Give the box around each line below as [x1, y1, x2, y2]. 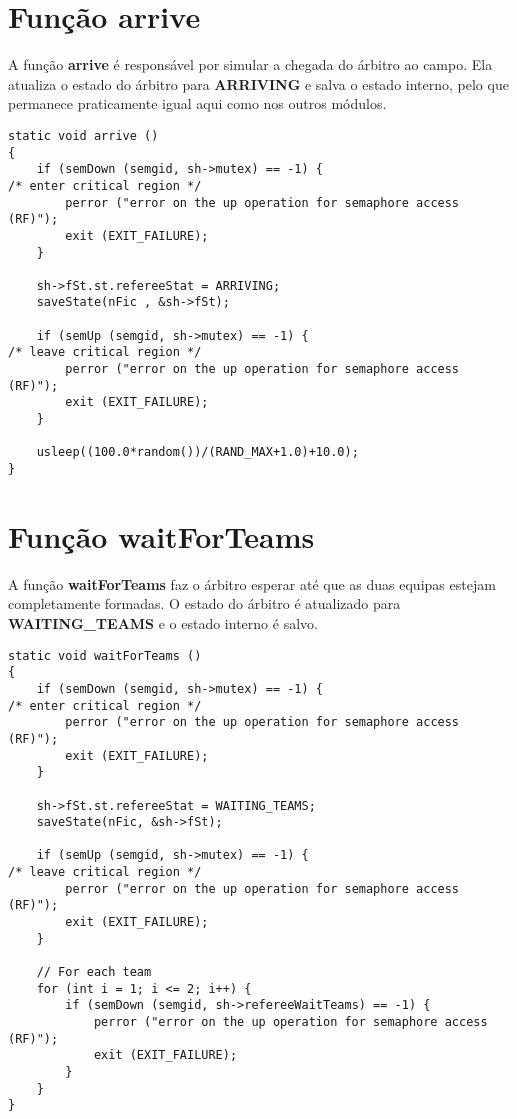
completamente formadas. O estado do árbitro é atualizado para [8, 593, 401, 614]
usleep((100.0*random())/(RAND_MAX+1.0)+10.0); [36, 445, 359, 460]
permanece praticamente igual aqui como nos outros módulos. [8, 93, 387, 114]
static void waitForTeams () [8, 648, 202, 663]
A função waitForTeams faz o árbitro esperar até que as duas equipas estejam [8, 573, 496, 594]
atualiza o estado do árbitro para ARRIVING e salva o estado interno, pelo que [8, 73, 509, 94]
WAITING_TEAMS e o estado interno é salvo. [8, 613, 318, 633]
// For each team [36, 965, 152, 980]
